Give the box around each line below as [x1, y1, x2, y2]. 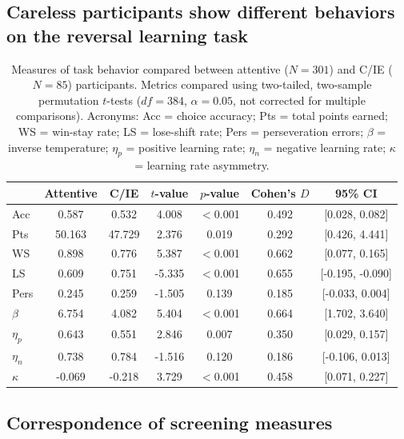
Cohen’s [250, 184, 296, 201]
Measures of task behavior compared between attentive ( [11, 60, 289, 77]
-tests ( [106, 91, 142, 108]
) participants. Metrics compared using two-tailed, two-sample [67, 76, 372, 93]
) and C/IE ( [329, 60, 393, 77]
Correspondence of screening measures [6, 410, 333, 435]
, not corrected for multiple [233, 91, 366, 108]
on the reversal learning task [6, 22, 249, 47]
